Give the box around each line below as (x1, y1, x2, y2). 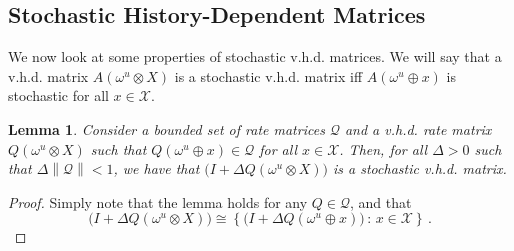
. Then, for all (339, 138, 428, 159)
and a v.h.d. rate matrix (344, 118, 492, 139)
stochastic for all (8, 85, 109, 106)
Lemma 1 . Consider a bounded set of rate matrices (8, 118, 325, 139)
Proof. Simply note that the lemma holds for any (8, 191, 308, 212)
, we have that (113, 158, 200, 179)
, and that (350, 191, 412, 212)
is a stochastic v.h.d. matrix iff (174, 65, 363, 86)
